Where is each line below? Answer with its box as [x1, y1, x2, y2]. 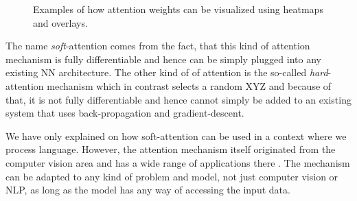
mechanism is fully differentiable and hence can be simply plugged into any [5, 51, 321, 66]
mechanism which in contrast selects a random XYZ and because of [47, 78, 332, 93]
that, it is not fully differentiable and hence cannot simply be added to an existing [5, 92, 352, 106]
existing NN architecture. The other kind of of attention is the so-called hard [5, 65, 328, 80]
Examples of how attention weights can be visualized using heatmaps [33, 2, 323, 16]
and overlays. [33, 15, 88, 29]
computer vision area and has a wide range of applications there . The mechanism [5, 155, 350, 169]
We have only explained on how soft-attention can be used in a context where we [5, 128, 347, 143]
